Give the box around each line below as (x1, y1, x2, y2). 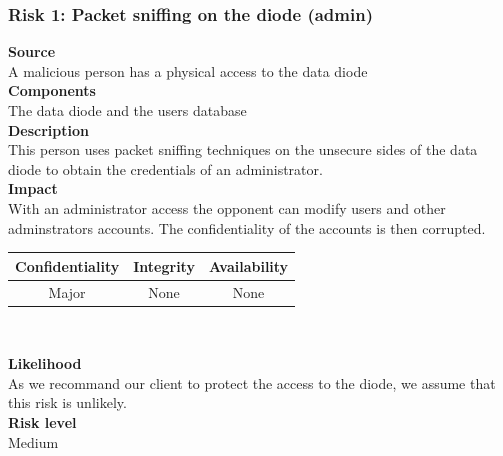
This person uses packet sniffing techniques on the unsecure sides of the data (8, 139, 478, 160)
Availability (208, 255, 289, 276)
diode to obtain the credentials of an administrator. (8, 158, 323, 179)
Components (8, 80, 96, 101)
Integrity (133, 255, 195, 276)
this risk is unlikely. (8, 392, 127, 413)
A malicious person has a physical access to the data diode (8, 60, 368, 81)
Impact (8, 178, 58, 199)
